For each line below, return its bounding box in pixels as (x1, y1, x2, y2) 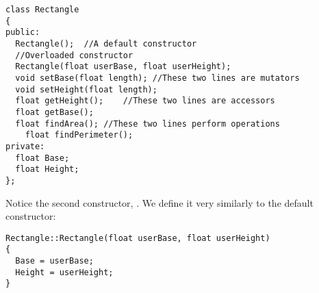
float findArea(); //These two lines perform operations (15, 118, 280, 129)
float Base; (15, 153, 70, 163)
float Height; (15, 164, 79, 175)
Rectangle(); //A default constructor (15, 38, 197, 49)
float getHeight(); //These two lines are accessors (15, 96, 275, 106)
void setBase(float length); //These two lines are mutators (15, 73, 300, 83)
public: (5, 27, 40, 38)
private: (5, 141, 45, 151)
